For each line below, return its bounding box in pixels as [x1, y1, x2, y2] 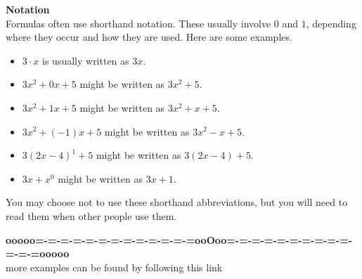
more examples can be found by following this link [6, 259, 223, 274]
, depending [306, 15, 356, 30]
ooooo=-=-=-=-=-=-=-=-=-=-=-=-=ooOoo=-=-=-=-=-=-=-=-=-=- [6, 232, 353, 247]
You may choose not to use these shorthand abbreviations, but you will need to [6, 195, 348, 209]
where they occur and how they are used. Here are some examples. [6, 30, 292, 44]
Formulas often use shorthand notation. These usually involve [6, 15, 271, 30]
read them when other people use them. [6, 208, 177, 223]
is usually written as [42, 53, 129, 67]
